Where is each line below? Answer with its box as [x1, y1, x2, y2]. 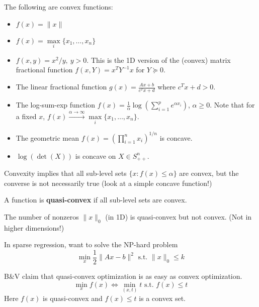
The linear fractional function [16, 81, 107, 91]
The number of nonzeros [4, 211, 79, 222]
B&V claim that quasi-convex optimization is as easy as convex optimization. [4, 270, 242, 281]
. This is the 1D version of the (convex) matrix [87, 54, 231, 65]
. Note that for [210, 99, 255, 110]
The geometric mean [16, 132, 79, 143]
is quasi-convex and [43, 292, 103, 303]
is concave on [75, 150, 116, 161]
